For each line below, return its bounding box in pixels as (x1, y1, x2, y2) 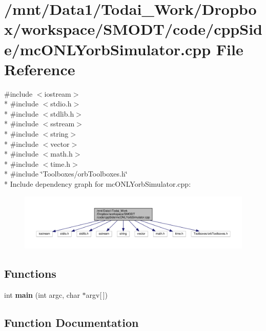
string (50, 128, 69, 139)
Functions (4, 266, 56, 281)
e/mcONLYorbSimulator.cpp (4, 38, 211, 59)
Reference (4, 58, 75, 79)
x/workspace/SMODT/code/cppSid (4, 18, 262, 39)
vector (50, 138, 70, 149)
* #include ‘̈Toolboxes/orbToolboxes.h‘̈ (4, 168, 128, 179)
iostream (44, 88, 71, 99)
